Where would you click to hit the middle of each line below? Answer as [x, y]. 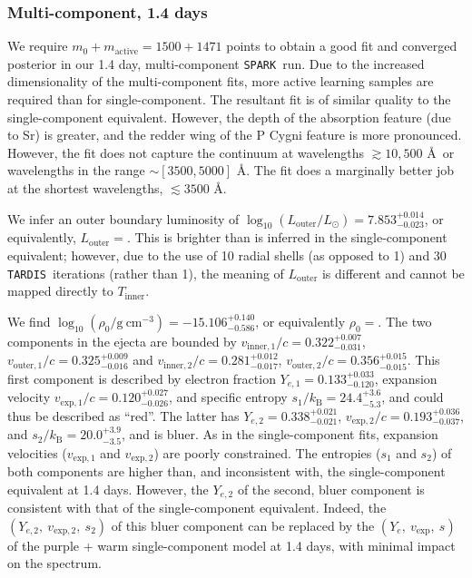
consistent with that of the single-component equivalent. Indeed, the [197, 508]
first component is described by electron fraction [142, 378]
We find [29, 321]
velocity [29, 397]
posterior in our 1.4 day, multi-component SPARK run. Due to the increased [216, 63]
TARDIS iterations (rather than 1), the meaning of [146, 273]
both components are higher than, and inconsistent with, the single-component [226, 471]
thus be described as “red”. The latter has [123, 415]
